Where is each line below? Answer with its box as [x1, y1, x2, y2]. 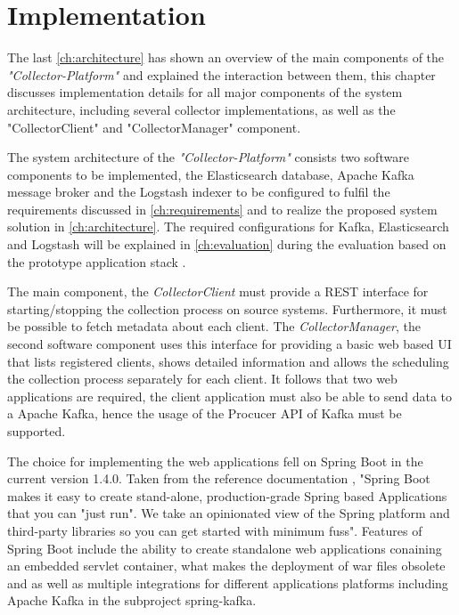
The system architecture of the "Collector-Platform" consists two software [7, 148, 409, 166]
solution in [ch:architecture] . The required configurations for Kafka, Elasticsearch [7, 217, 449, 236]
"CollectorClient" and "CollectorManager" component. [7, 117, 301, 136]
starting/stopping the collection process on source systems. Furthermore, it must [7, 299, 447, 318]
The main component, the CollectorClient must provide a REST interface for [7, 282, 429, 301]
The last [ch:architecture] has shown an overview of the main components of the [7, 48, 445, 67]
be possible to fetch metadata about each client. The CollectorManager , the [7, 317, 422, 336]
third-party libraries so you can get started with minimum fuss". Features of [7, 521, 422, 539]
